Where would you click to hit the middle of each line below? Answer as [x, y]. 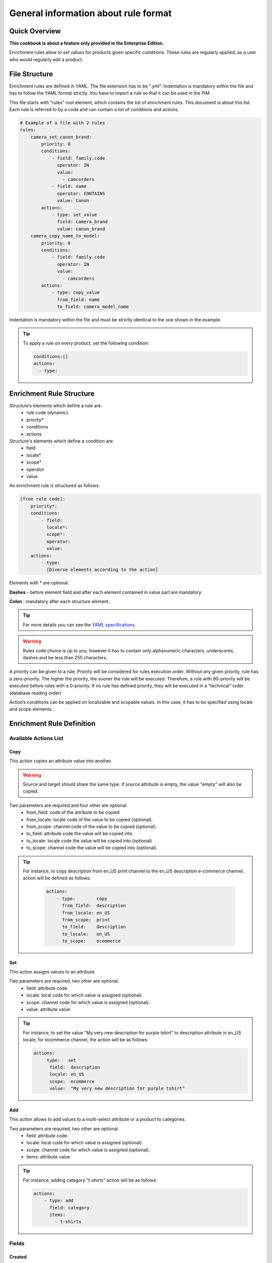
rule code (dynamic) [47, 413]
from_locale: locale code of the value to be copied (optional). [90, 819]
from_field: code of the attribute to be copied [73, 812]
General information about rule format [91, 13]
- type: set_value [75, 214]
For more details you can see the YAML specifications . [79, 624]
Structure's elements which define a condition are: [62, 441]
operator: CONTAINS [81, 193]
